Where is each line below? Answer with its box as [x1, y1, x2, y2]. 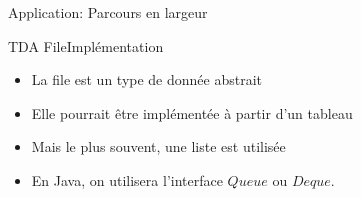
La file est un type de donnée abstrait [31, 69, 263, 90]
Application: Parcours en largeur [8, 2, 208, 22]
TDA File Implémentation [8, 35, 164, 56]
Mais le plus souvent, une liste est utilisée [31, 136, 286, 157]
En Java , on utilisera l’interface [31, 169, 223, 190]
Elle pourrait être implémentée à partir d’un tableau [31, 102, 353, 123]
